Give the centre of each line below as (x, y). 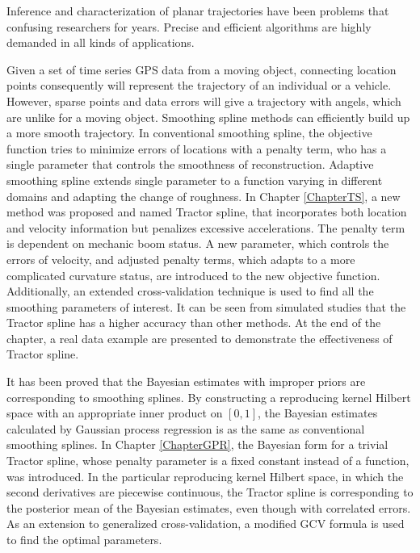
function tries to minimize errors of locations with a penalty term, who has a (197, 148)
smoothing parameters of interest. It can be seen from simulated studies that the (206, 306)
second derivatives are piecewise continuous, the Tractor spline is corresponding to (210, 492)
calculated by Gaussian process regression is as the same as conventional (186, 428)
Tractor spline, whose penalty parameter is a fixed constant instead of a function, (208, 461)
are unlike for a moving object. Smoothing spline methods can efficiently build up (208, 117)
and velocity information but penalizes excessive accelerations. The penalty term (206, 227)
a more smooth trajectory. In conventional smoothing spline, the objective (189, 133)
